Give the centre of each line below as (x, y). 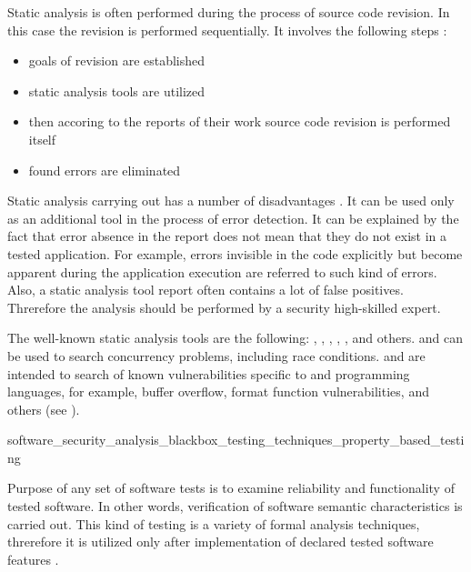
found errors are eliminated (105, 170)
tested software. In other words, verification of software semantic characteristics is (235, 506)
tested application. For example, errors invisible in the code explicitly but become (235, 253)
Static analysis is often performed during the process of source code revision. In (229, 12)
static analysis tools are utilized (117, 90)
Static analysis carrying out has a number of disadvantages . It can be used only (231, 201)
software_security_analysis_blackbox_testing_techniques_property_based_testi (236, 440)
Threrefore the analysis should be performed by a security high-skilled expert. (224, 307)
